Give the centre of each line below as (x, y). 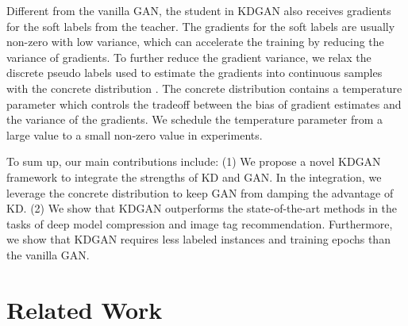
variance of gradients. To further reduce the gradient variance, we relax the (189, 57)
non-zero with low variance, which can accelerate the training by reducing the (195, 42)
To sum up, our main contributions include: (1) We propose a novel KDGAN (194, 161)
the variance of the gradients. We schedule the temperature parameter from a (195, 119)
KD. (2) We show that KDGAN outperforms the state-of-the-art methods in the (202, 208)
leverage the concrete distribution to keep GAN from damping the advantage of (200, 192)
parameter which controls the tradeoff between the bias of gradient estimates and (204, 104)
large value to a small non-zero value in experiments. (135, 134)
